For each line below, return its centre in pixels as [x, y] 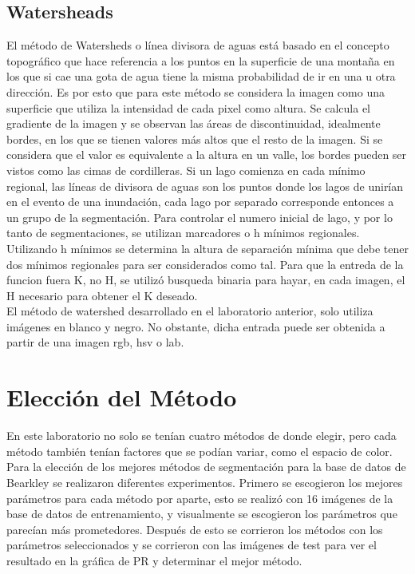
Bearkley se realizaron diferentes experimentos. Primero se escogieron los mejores [205, 482]
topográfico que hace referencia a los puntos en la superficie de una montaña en [201, 60]
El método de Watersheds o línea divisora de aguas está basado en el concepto [198, 45]
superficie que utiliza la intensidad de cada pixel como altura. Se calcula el [189, 107]
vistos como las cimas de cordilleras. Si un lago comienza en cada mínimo [186, 170]
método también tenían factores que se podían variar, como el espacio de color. [200, 451]
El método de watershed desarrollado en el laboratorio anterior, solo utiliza [190, 311]
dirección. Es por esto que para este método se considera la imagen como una [196, 91]
